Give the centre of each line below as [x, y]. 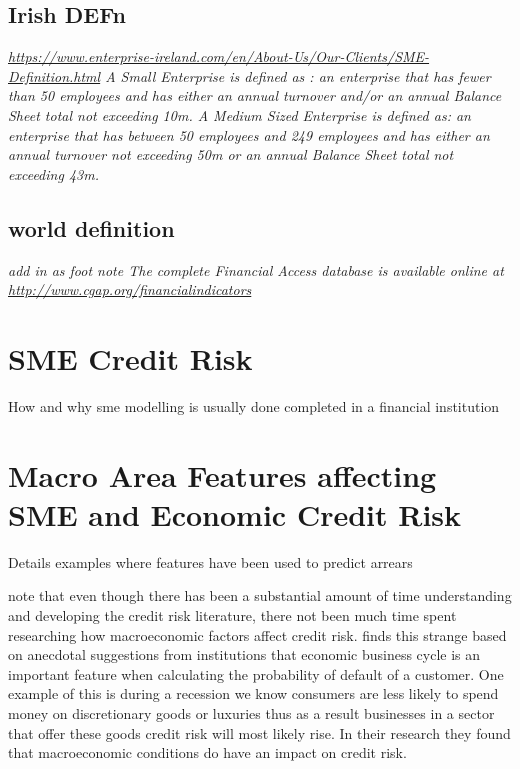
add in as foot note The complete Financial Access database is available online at [256, 269]
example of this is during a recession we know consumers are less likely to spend [253, 693]
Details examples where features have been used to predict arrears [210, 561]
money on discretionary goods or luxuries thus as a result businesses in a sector [251, 712]
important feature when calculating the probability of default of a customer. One [256, 673]
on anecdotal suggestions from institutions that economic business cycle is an [244, 654]
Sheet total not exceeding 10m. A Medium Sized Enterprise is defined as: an [239, 114]
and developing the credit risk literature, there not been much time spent [232, 614]
